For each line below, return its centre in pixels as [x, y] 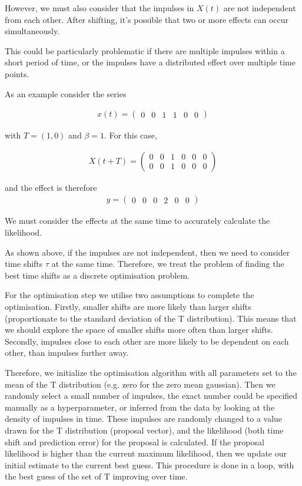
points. [17, 73]
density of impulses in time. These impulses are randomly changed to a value [144, 419]
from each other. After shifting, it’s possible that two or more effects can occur [147, 19]
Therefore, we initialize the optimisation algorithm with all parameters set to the [151, 372]
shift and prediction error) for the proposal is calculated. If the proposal [135, 442]
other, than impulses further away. [67, 353]
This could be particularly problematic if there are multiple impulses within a [145, 50]
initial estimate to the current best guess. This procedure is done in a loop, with [150, 464]
